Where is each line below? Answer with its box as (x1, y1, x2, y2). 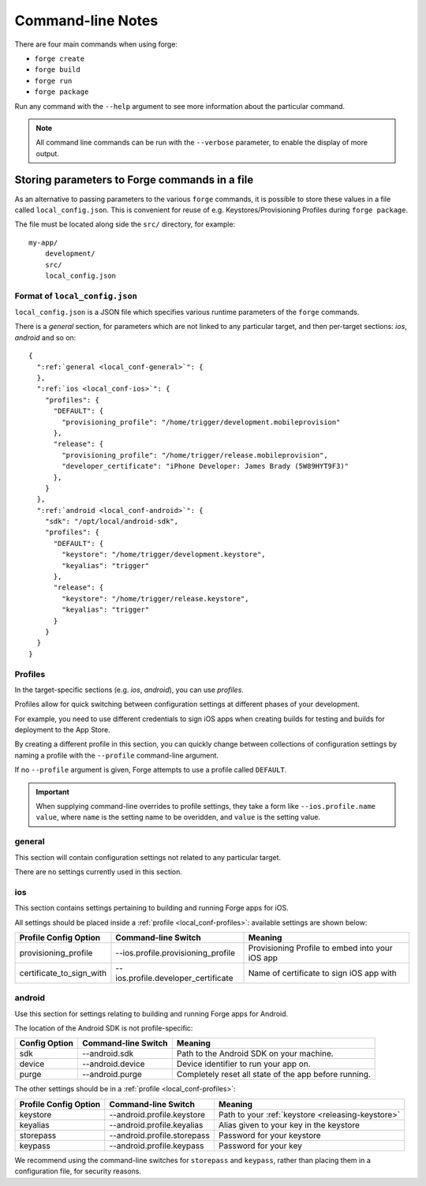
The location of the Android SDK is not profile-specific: (14, 1023, 193, 1033)
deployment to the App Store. (14, 725, 110, 735)
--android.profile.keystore (109, 1109, 205, 1120)
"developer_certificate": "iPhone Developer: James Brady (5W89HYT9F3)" (62, 462, 349, 471)
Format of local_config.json (14, 290, 138, 301)
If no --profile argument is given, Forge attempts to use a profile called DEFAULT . (14, 765, 287, 775)
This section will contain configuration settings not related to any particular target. (14, 852, 282, 862)
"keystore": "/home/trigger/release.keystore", (62, 594, 249, 603)
